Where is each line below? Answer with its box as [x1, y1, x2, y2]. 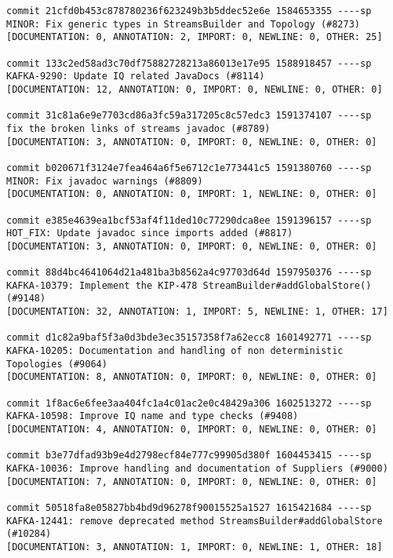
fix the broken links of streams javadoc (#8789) [6, 122, 271, 134]
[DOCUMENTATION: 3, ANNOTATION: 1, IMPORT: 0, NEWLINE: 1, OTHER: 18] [6, 541, 383, 553]
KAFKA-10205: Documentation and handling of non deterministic [6, 345, 344, 357]
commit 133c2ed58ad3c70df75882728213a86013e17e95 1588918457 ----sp [6, 57, 372, 69]
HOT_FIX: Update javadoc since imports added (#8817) [6, 228, 293, 239]
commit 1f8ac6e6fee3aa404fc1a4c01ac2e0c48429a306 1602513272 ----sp [6, 397, 372, 409]
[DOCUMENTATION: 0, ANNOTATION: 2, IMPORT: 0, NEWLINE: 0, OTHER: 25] [6, 31, 383, 43]
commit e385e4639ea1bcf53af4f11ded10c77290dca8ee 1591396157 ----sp [6, 214, 372, 226]
